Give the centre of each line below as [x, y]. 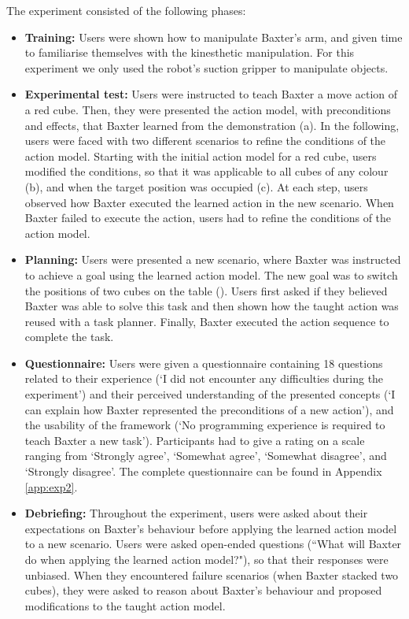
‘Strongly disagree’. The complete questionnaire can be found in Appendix [203, 471]
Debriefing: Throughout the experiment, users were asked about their [196, 513]
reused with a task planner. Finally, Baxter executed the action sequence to [207, 321]
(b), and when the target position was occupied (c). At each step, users [196, 186]
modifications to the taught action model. [125, 605]
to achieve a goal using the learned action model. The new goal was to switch [211, 274]
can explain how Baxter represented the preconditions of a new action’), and [209, 409]
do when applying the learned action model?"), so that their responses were [206, 559]
